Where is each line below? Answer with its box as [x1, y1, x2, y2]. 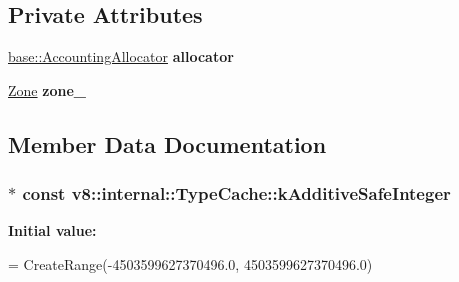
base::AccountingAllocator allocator [8, 46, 234, 67]
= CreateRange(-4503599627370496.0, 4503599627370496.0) [8, 253, 373, 274]
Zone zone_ [8, 79, 86, 100]
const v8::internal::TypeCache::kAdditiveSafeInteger [22, 181, 451, 206]
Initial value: [8, 220, 97, 241]
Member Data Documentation [8, 128, 327, 159]
